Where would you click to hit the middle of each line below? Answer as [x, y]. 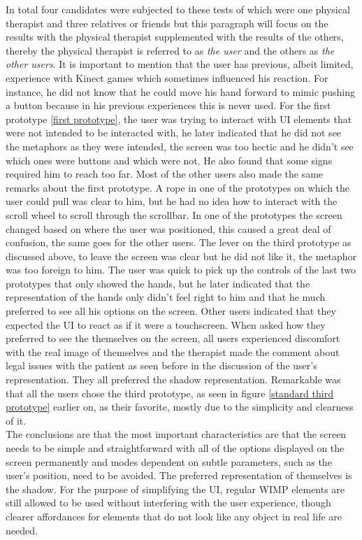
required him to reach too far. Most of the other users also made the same [165, 174]
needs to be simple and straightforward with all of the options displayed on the [175, 448]
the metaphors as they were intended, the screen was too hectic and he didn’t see [180, 146]
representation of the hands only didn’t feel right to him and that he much [166, 297]
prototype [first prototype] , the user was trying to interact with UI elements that [179, 119]
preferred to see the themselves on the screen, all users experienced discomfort [173, 338]
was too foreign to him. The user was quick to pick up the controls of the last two [181, 270]
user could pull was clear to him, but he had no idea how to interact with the [172, 201]
